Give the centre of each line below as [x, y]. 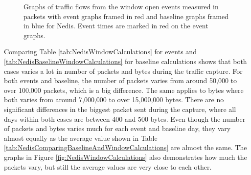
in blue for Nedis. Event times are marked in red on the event [116, 26]
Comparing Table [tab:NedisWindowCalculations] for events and [100, 52]
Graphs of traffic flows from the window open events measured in [121, 6]
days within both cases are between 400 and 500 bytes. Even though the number [125, 119]
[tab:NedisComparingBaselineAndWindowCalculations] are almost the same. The [125, 147]
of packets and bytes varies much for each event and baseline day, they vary [117, 128]
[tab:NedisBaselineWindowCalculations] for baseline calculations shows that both [125, 61]
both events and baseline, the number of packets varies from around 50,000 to [121, 80]
